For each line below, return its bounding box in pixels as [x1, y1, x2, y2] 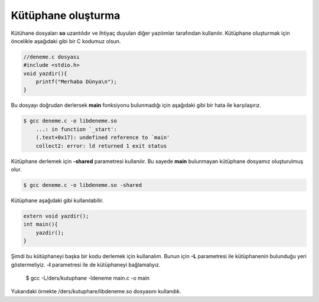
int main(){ [23, 221, 58, 228]
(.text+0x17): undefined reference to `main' [35, 134, 170, 141]
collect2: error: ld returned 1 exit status [35, 142, 167, 149]
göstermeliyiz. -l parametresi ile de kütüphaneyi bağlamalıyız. [11, 261, 161, 268]
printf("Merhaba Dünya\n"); [35, 79, 118, 85]
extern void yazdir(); [23, 213, 89, 219]
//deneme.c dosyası [23, 53, 80, 60]
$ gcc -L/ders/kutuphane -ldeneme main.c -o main [25, 274, 150, 281]
